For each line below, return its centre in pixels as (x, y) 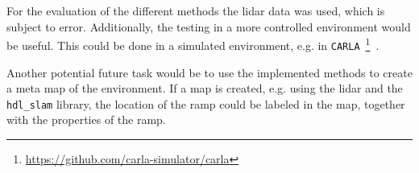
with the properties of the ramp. (86, 119)
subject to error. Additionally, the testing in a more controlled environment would (209, 26)
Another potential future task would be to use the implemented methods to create (209, 72)
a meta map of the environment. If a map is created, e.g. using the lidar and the (205, 88)
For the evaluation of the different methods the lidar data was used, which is (196, 10)
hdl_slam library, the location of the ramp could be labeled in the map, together (206, 103)
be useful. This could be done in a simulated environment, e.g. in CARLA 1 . (193, 44)
